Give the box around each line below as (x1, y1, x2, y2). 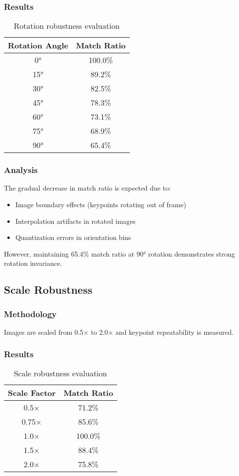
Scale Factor (8, 387, 56, 398)
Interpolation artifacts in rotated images (15, 216, 136, 226)
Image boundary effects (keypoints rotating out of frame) (15, 199, 186, 210)
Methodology (4, 307, 57, 320)
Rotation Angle (8, 40, 68, 51)
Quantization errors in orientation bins (15, 232, 131, 242)
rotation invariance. (4, 258, 62, 268)
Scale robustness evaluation (14, 367, 107, 379)
